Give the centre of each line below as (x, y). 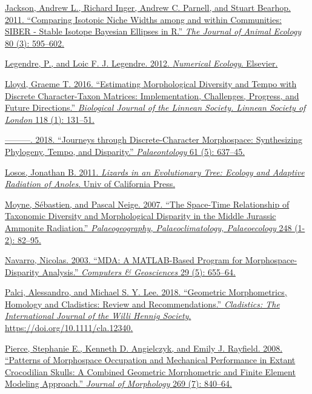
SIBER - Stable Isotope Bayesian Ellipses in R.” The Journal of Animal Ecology (153, 31)
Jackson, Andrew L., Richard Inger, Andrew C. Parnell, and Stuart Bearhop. (148, 7)
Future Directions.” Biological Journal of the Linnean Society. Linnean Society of (155, 107)
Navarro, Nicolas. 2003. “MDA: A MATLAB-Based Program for (124, 260)
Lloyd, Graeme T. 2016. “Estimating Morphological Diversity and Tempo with (151, 83)
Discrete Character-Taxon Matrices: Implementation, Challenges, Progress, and (152, 95)
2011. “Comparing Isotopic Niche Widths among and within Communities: (143, 19)
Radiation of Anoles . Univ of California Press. (90, 184)
